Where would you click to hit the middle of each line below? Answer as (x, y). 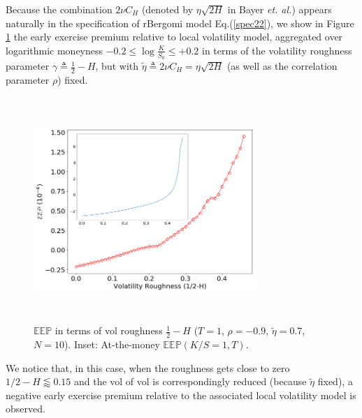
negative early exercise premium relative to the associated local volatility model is (181, 395)
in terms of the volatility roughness (277, 50)
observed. (26, 409)
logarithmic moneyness (55, 50)
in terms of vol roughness (109, 330)
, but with (117, 66)
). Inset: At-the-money (112, 344)
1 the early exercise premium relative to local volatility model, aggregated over (174, 37)
